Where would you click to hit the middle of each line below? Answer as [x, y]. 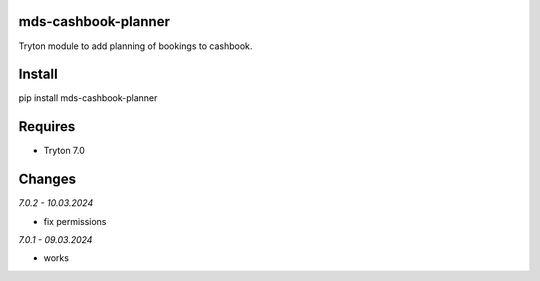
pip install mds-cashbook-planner [88, 98]
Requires [47, 126]
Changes [47, 179]
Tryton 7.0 [64, 151]
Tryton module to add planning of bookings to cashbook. [135, 46]
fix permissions [75, 221]
